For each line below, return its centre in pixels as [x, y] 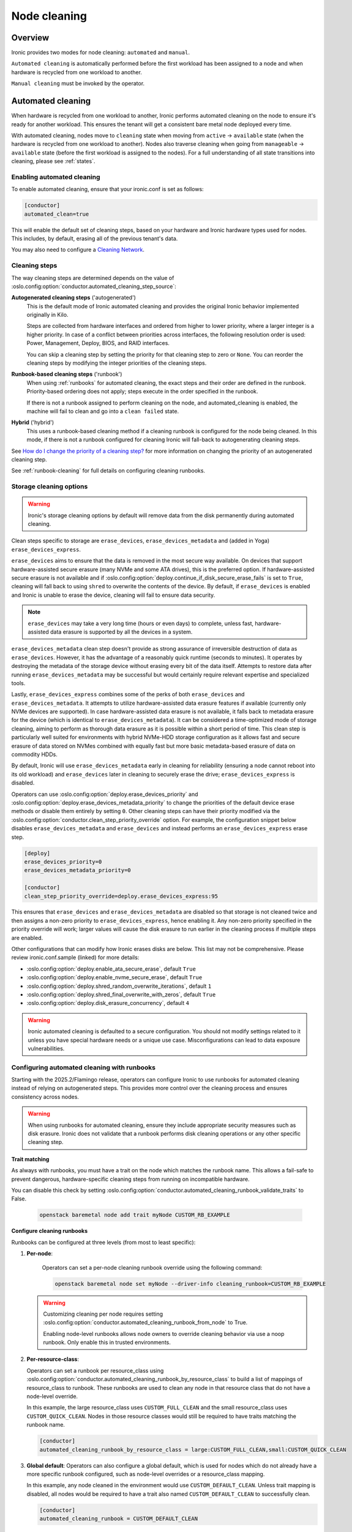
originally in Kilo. [47, 315]
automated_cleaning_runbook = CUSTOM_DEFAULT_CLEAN [119, 1519]
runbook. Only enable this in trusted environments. [107, 1343]
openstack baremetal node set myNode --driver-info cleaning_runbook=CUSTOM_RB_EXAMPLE [190, 1284]
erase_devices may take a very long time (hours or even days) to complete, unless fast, [141, 623]
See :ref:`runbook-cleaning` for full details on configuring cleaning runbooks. [108, 471]
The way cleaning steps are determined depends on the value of [93, 278]
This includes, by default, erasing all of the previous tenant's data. [95, 238]
